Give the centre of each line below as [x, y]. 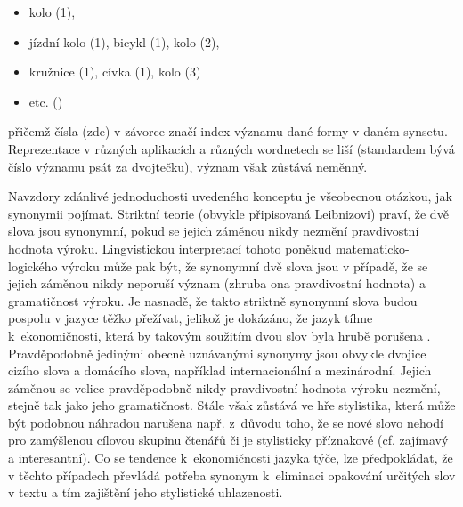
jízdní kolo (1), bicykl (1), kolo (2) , [124, 41]
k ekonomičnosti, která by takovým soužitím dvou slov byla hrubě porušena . [219, 335]
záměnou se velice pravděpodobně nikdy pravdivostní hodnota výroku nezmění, [224, 387]
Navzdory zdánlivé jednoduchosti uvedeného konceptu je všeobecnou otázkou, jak [230, 196]
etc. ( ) [46, 101]
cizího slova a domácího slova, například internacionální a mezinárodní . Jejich [220, 370]
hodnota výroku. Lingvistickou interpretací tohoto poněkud [170, 248]
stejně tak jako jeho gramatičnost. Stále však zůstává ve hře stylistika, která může [232, 405]
